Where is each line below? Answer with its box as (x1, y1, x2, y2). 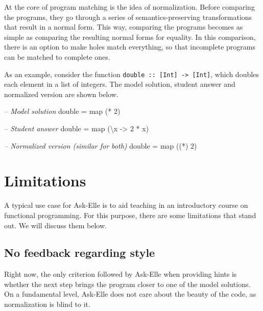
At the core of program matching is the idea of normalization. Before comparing (4, 2, 255, 12)
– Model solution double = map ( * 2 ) (4, 106, 121, 116)
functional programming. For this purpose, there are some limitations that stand (4, 209, 256, 220)
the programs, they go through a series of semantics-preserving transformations (4, 11, 252, 22)
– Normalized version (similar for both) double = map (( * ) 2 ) (4, 140, 197, 151)
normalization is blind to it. (4, 299, 90, 309)
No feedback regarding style (4, 245, 155, 260)
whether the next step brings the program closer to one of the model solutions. (4, 278, 251, 289)
